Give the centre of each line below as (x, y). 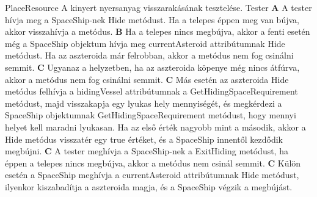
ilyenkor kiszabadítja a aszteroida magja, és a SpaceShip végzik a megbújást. (149, 186)
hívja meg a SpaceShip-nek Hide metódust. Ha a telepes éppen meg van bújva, (152, 19)
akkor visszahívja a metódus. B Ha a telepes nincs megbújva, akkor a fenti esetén (158, 31)
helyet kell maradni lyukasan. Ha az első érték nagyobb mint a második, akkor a (155, 127)
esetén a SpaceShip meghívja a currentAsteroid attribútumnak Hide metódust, (152, 175)
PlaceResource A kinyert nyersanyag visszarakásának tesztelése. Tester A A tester (158, 7)
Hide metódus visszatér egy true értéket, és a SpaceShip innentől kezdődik (144, 139)
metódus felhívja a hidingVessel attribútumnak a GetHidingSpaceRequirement (151, 91)
